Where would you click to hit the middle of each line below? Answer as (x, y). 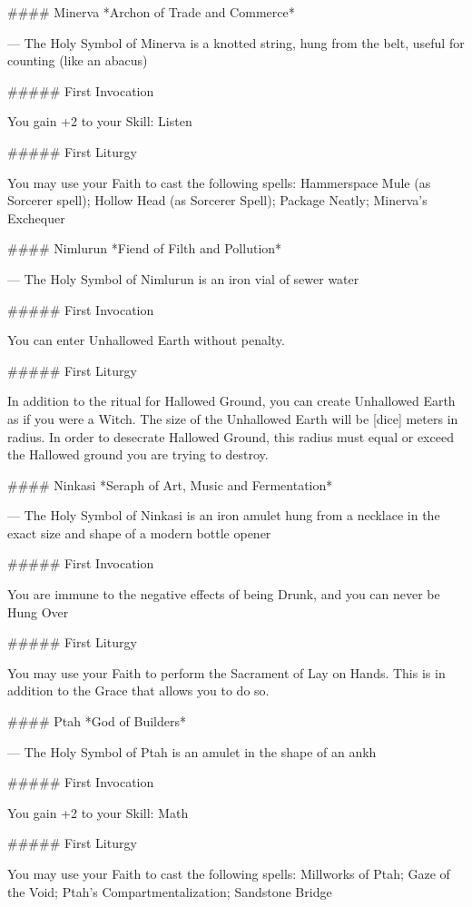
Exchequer (36, 217)
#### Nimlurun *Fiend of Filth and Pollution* (145, 248)
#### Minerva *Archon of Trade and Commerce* (151, 12)
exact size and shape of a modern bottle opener (139, 532)
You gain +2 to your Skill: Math (98, 812)
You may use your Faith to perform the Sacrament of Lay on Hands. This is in (226, 672)
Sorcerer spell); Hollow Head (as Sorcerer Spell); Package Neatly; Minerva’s (217, 200)
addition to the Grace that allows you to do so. (138, 690)
